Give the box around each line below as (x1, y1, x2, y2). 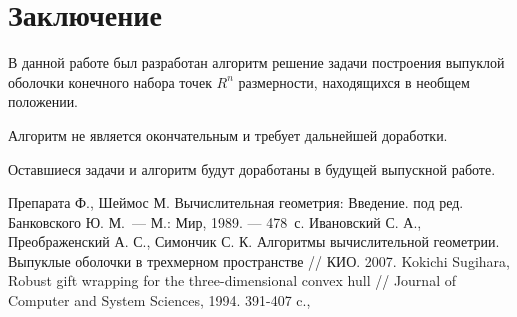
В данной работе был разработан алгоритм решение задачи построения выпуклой (8, 52, 505, 73)
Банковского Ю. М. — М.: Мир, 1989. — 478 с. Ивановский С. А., (8, 211, 422, 232)
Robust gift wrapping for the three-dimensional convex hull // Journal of (8, 270, 456, 291)
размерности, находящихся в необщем (238, 71, 470, 92)
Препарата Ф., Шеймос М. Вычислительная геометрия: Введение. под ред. (8, 192, 464, 213)
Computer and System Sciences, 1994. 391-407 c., (8, 290, 311, 311)
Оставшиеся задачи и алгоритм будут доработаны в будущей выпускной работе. (8, 158, 496, 179)
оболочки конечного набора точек (8, 71, 212, 92)
